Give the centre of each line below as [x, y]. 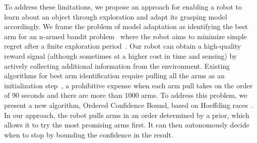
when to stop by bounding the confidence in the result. [89, 134]
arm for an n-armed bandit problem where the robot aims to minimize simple [125, 36]
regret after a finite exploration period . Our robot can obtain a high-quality [123, 46]
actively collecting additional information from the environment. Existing [117, 65]
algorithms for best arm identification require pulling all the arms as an [114, 76]
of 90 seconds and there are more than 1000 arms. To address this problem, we [126, 95]
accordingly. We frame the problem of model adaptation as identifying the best [126, 26]
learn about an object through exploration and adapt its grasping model [116, 16]
